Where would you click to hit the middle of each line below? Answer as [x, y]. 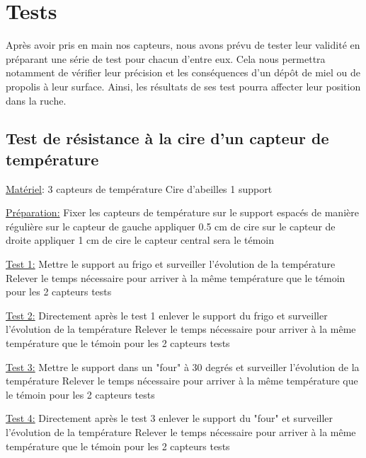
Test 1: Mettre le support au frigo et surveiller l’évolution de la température [171, 264]
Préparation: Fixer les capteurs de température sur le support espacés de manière [182, 212]
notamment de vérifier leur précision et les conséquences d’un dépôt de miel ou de [183, 72]
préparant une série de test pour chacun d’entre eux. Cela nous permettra [166, 58]
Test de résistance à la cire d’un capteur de [167, 138]
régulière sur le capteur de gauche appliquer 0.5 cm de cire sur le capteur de [171, 226]
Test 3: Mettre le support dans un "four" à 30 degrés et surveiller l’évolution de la [183, 366]
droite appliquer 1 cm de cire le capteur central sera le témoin [140, 240]
